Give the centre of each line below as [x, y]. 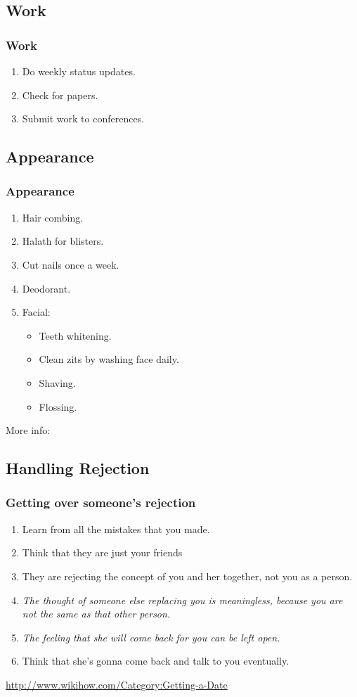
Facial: [36, 312]
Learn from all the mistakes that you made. [116, 529]
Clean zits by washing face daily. [109, 359]
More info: [28, 430]
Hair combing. [53, 217]
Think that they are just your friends [102, 552]
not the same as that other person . [96, 614]
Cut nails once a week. [71, 264]
